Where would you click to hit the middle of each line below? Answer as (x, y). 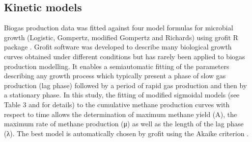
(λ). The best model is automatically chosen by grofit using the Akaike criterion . (126, 133)
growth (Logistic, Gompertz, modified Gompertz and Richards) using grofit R (121, 37)
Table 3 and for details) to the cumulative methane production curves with (117, 104)
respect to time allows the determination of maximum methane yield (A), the (121, 114)
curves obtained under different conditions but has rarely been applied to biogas (125, 56)
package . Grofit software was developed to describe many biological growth (118, 47)
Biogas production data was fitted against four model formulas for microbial (119, 28)
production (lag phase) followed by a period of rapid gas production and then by (126, 85)
